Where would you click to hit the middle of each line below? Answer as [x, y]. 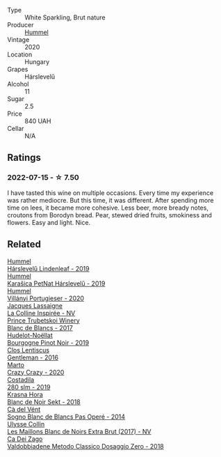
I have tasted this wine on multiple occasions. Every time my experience [110, 193]
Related [24, 244]
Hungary [37, 62]
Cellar [16, 129]
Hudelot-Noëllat [30, 335]
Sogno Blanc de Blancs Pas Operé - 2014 [66, 417]
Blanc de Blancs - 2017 [40, 327]
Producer [21, 25]
